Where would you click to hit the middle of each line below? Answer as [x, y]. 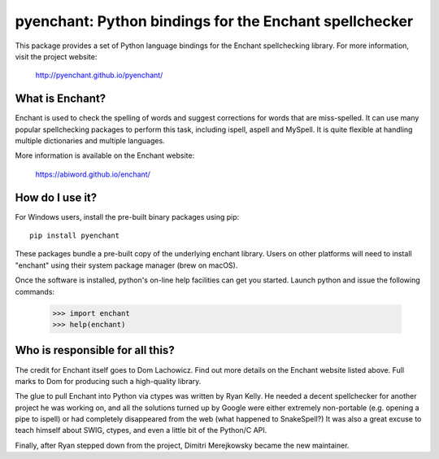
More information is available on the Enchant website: [105, 155]
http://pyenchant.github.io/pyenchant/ [99, 75]
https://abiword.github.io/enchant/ [93, 174]
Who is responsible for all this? [95, 350]
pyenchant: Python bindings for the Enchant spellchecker [214, 21]
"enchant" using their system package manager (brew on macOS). [126, 265]
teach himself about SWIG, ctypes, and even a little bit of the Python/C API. [141, 431]
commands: [35, 291]
